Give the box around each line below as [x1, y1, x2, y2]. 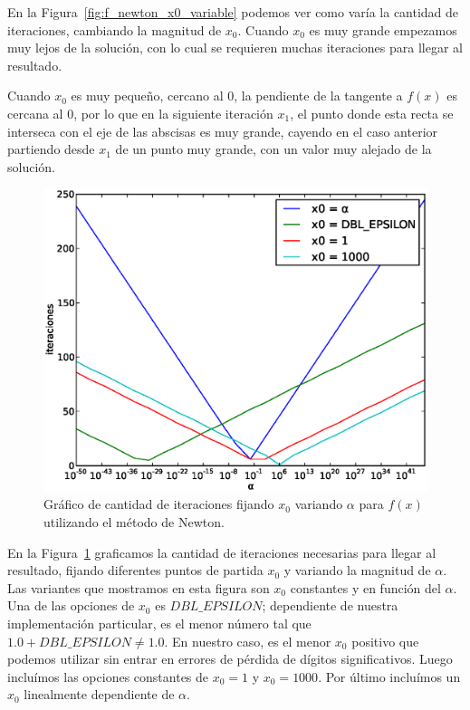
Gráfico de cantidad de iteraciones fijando [43, 494, 274, 513]
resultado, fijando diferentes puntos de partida [7, 561, 264, 580]
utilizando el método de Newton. [43, 513, 225, 531]
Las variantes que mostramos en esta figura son [7, 578, 270, 597]
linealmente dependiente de [24, 685, 175, 704]
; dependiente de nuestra [262, 596, 398, 615]
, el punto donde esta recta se [290, 103, 454, 122]
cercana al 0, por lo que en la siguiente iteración [7, 103, 273, 122]
